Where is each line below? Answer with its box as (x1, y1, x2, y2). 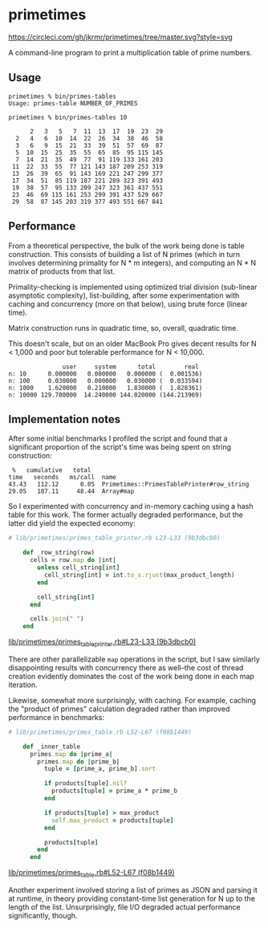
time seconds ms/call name (8, 474, 116, 482)
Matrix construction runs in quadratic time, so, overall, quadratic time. (8, 323, 238, 332)
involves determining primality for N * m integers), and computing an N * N (8, 258, 257, 267)
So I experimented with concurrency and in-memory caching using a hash (8, 502, 254, 511)
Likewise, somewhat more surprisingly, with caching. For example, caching (8, 695, 257, 705)
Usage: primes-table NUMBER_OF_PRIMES (8, 99, 138, 108)
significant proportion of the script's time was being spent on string (8, 442, 231, 452)
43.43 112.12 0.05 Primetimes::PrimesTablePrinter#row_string (8, 480, 250, 489)
